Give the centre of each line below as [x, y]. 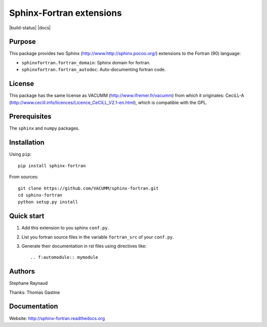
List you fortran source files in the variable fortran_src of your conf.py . [98, 237]
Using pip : [20, 154]
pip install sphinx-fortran [52, 165]
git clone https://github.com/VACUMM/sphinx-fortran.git [89, 188]
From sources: [24, 177]
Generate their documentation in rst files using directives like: [84, 246]
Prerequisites [30, 117]
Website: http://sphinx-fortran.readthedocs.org [57, 318]
